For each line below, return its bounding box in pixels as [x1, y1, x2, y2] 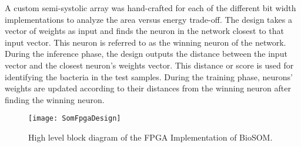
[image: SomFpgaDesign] [28, 114, 121, 123]
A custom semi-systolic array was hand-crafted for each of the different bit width [5, 2, 296, 13]
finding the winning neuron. [5, 93, 105, 105]
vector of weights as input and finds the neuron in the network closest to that [5, 25, 284, 37]
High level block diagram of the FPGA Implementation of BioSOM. [28, 131, 273, 143]
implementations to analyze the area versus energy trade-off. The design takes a [5, 13, 292, 25]
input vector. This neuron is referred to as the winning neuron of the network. [5, 36, 286, 48]
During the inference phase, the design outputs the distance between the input [5, 47, 287, 60]
